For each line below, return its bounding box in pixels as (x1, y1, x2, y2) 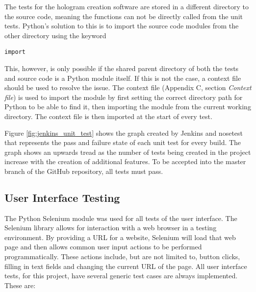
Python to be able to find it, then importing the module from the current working (4, 101, 251, 112)
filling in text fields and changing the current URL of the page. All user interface (4, 261, 247, 271)
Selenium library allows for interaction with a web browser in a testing (4, 222, 217, 233)
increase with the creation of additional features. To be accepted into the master (4, 156, 246, 167)
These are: (4, 280, 36, 290)
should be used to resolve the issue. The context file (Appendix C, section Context (4, 82, 252, 93)
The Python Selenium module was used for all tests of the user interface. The (4, 213, 237, 223)
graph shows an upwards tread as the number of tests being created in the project (4, 146, 251, 157)
